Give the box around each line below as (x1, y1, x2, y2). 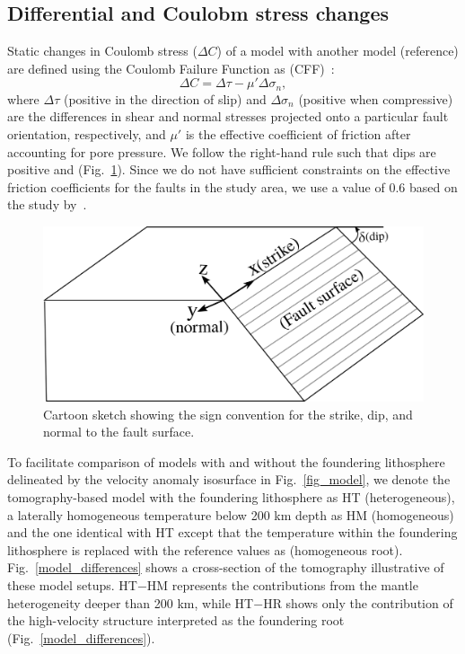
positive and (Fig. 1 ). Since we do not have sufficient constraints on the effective (7, 160, 451, 179)
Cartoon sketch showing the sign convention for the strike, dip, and (43, 404, 413, 423)
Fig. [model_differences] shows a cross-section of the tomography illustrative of (7, 558, 444, 577)
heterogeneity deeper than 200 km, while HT (7, 593, 254, 612)
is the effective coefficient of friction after (185, 125, 411, 144)
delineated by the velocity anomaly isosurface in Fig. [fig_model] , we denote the (7, 470, 451, 489)
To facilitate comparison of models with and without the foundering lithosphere (7, 452, 445, 471)
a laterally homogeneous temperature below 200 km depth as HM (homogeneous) (7, 505, 454, 524)
